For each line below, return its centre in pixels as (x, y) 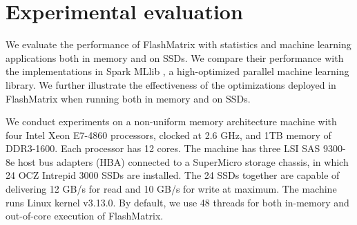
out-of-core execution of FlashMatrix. (85, 216)
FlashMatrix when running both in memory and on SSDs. (128, 98)
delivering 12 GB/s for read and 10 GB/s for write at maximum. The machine (171, 189)
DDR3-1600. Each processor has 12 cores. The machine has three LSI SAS (163, 148)
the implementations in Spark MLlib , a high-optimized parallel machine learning (177, 71)
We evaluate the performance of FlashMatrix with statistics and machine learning (178, 44)
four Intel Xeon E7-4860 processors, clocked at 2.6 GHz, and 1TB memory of (168, 135)
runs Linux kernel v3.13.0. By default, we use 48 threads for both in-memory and (177, 202)
